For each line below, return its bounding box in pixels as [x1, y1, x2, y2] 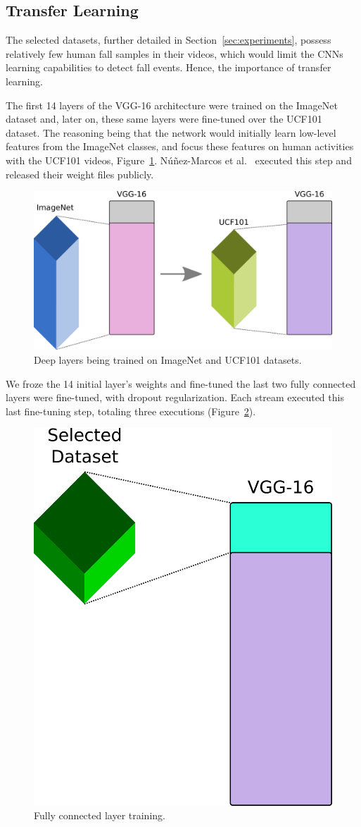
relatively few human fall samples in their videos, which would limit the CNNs [6, 46, 343, 61]
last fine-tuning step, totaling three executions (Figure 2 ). [6, 403, 256, 418]
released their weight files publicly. [6, 166, 154, 181]
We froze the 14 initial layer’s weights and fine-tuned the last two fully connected [6, 376, 356, 391]
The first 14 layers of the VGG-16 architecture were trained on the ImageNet [6, 97, 338, 112]
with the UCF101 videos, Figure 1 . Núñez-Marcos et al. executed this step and [6, 152, 352, 167]
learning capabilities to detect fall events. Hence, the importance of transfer [6, 60, 331, 75]
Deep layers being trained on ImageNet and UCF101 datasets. [34, 352, 302, 367]
